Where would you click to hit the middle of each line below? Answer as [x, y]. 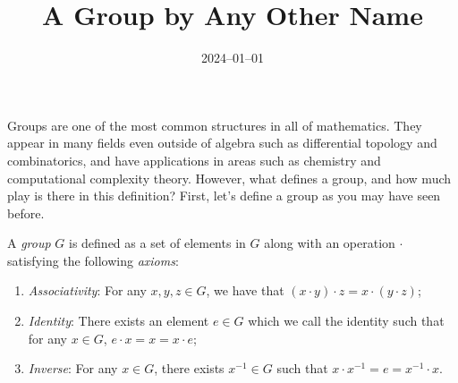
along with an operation [330, 243]
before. [26, 213]
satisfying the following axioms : [93, 260]
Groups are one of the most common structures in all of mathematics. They [215, 125]
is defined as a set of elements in [157, 243]
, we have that [245, 290]
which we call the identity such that [346, 321]
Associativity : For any [87, 290]
